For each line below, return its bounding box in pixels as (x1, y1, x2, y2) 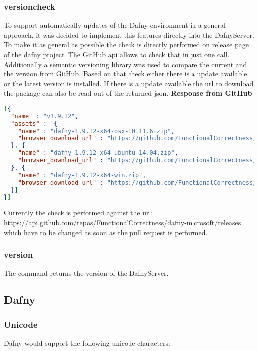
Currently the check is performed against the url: (4, 208, 153, 218)
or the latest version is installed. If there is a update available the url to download (4, 78, 254, 88)
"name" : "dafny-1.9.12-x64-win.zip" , (18, 171, 146, 179)
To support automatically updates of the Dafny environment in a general (4, 20, 226, 30)
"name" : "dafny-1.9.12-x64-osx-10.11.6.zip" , (18, 127, 175, 135)
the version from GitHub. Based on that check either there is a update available (4, 69, 247, 79)
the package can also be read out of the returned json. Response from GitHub (4, 88, 252, 98)
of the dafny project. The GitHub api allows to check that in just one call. (4, 49, 230, 59)
